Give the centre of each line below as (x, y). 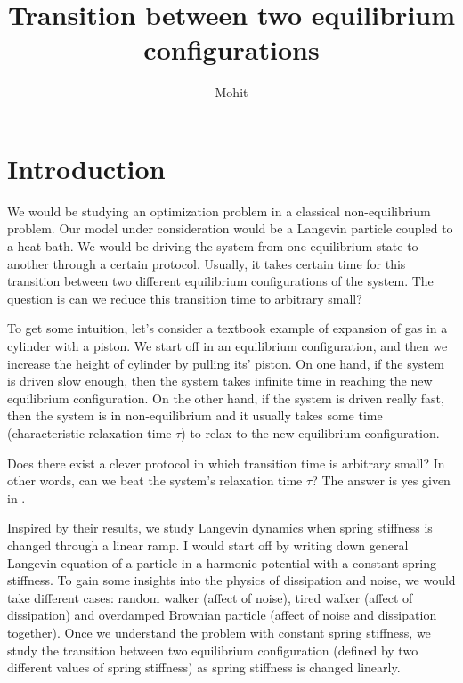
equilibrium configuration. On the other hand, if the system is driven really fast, (226, 398)
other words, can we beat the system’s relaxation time (155, 480)
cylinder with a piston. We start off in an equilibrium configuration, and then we (227, 346)
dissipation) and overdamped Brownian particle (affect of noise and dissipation (222, 615)
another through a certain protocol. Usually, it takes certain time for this (207, 263)
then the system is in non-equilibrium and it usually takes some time (195, 415)
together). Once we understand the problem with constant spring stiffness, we (219, 632)
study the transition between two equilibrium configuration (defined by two (213, 650)
